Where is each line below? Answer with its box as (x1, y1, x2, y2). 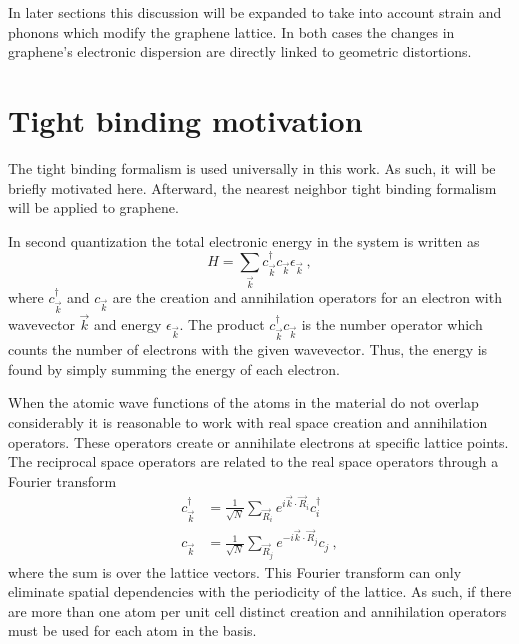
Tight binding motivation (8, 99, 363, 140)
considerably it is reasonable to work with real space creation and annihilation (8, 411, 488, 432)
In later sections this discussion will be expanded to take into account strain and (8, 2, 502, 22)
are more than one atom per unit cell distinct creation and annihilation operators (8, 600, 507, 621)
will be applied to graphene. (8, 197, 179, 218)
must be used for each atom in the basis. (8, 620, 257, 641)
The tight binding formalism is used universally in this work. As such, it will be (8, 157, 496, 178)
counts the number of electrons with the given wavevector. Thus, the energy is (8, 339, 488, 360)
